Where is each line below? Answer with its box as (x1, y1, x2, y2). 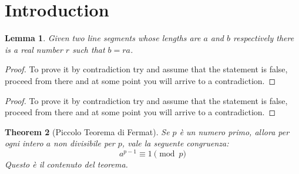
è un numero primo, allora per (179, 125, 290, 138)
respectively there (233, 32, 294, 44)
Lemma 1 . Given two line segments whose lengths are (5, 32, 201, 44)
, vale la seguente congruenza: (122, 137, 229, 149)
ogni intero (5, 137, 43, 149)
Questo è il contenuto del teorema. (5, 158, 128, 170)
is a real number (5, 43, 63, 55)
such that (72, 43, 105, 55)
